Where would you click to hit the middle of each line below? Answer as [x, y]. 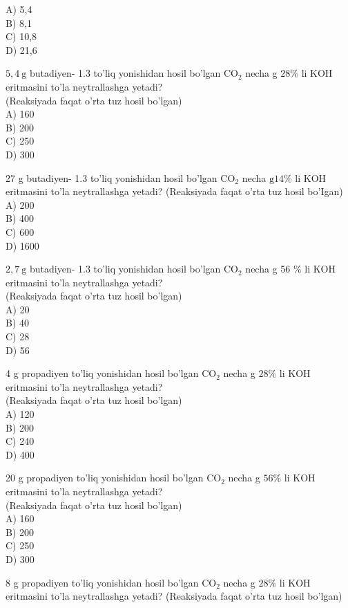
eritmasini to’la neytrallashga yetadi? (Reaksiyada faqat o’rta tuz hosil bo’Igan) [174, 191]
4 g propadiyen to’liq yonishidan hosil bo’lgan [102, 373]
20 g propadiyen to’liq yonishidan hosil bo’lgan [105, 478]
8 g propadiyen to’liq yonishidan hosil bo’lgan [102, 582]
